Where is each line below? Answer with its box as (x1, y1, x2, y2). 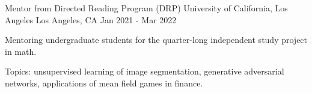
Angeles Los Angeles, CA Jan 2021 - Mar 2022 (5, 13, 177, 26)
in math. (5, 45, 37, 57)
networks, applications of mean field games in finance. (5, 76, 203, 89)
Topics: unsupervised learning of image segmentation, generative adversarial (5, 65, 284, 77)
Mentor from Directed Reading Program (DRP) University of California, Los (5, 2, 288, 14)
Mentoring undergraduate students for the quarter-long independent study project (5, 33, 308, 46)
